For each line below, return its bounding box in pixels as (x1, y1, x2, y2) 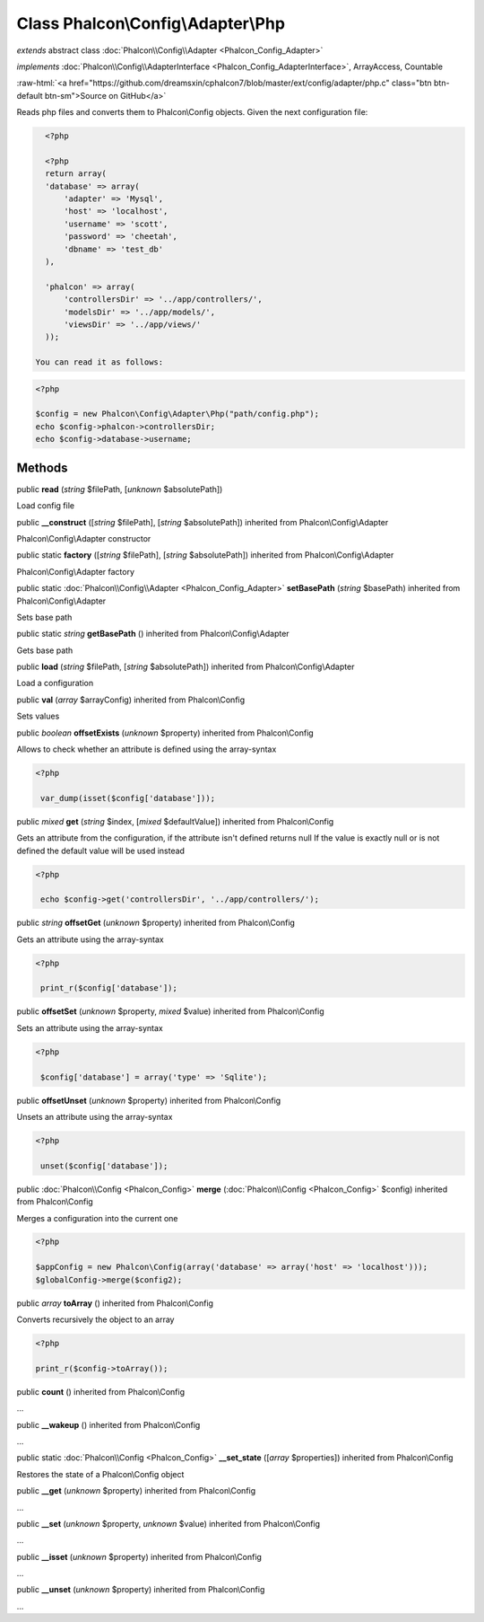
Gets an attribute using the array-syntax (16, 934, 165, 945)
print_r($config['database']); (40, 983, 178, 993)
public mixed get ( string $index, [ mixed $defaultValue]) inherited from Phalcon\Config (16, 815, 334, 826)
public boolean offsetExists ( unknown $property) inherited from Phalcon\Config (16, 727, 314, 738)
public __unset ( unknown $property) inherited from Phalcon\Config (16, 1584, 265, 1595)
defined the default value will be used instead (16, 845, 186, 856)
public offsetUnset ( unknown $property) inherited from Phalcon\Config (16, 1095, 281, 1106)
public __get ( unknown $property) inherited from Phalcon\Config (16, 1485, 256, 1496)
